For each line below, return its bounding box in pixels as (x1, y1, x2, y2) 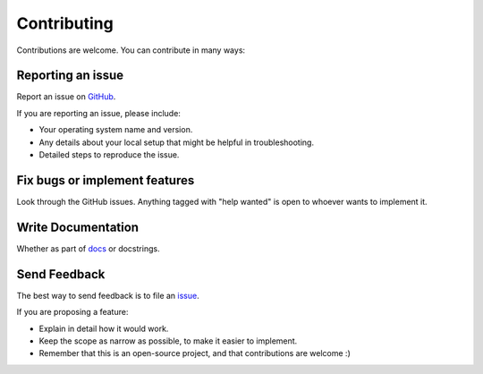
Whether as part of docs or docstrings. (16, 242, 160, 254)
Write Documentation (16, 219, 139, 234)
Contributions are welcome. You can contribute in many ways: (16, 45, 246, 55)
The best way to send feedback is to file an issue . (16, 290, 200, 301)
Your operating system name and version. (38, 124, 193, 135)
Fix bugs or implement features (16, 173, 195, 188)
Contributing (16, 13, 114, 33)
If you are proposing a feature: (16, 307, 129, 318)
